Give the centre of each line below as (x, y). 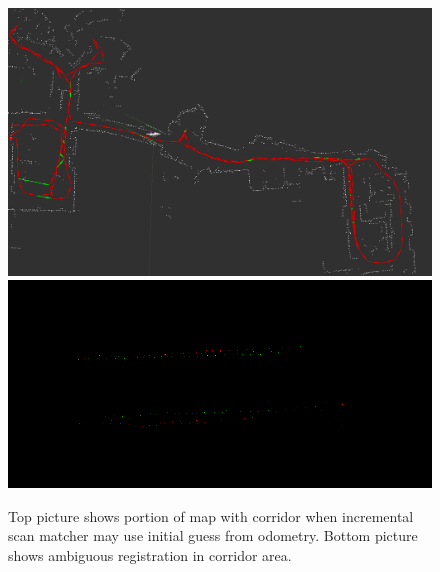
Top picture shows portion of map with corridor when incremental (211, 515)
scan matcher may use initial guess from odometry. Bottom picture (213, 535)
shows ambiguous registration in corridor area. (150, 554)
